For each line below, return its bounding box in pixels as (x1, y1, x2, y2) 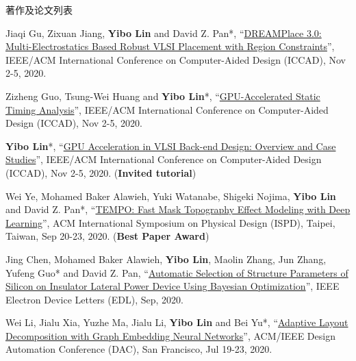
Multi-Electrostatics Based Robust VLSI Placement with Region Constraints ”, (5, 39, 335, 53)
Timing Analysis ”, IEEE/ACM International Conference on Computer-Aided (5, 102, 329, 116)
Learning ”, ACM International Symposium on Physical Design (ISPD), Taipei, (5, 215, 335, 229)
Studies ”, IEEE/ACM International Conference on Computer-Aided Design (5, 152, 322, 166)
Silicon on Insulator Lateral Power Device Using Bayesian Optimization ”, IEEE (5, 279, 340, 293)
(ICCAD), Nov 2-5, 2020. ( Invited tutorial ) (5, 165, 196, 179)
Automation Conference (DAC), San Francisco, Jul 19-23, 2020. (5, 342, 272, 356)
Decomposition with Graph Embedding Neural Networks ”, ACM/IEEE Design (5, 328, 335, 343)
